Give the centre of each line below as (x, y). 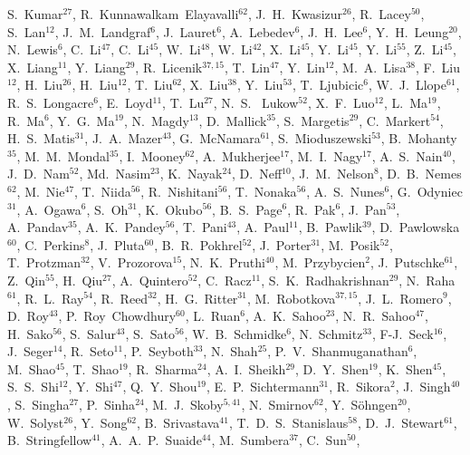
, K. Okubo (170, 209)
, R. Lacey (381, 14)
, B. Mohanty (419, 138)
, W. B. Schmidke (235, 333)
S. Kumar (35, 14)
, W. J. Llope (408, 85)
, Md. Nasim (115, 174)
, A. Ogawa (49, 209)
